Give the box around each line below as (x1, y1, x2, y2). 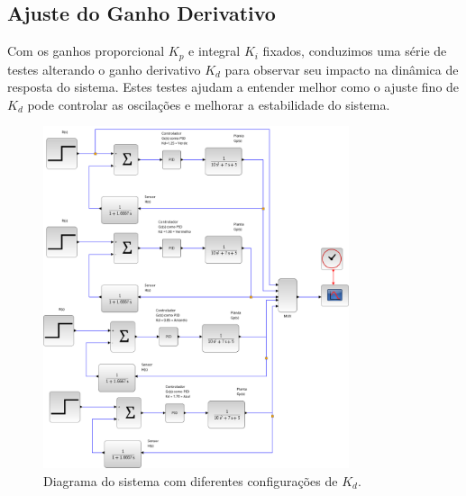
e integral (188, 41, 241, 60)
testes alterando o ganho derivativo (7, 59, 201, 78)
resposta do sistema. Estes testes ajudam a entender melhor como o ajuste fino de (7, 77, 460, 96)
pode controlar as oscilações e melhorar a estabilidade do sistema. (27, 95, 390, 113)
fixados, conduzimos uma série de (262, 41, 447, 60)
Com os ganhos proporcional (7, 41, 165, 60)
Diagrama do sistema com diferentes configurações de (43, 472, 338, 491)
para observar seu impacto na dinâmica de (224, 59, 459, 78)
